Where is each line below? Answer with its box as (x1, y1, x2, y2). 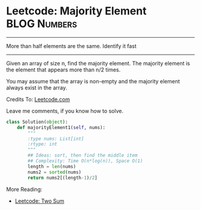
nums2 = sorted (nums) (28, 169, 82, 175)
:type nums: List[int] (28, 136, 84, 142)
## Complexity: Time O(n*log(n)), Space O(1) (28, 158, 144, 164)
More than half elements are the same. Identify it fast (6, 42, 136, 49)
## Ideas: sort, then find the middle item (28, 152, 138, 158)
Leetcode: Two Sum (14, 197, 65, 205)
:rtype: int (28, 141, 58, 148)
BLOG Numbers (6, 17, 78, 31)
